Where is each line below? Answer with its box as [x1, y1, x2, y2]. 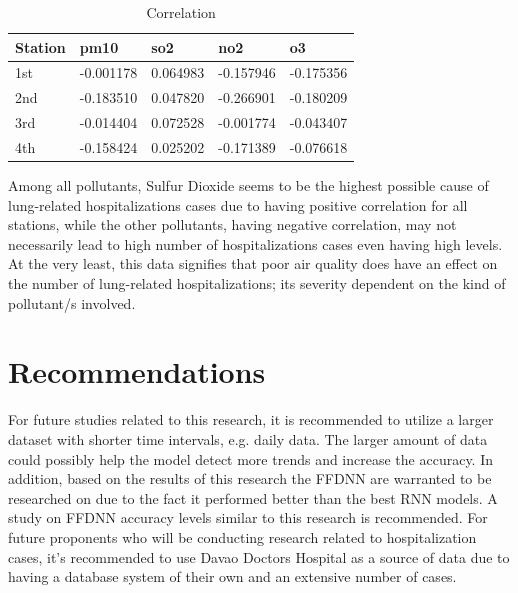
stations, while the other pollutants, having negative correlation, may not [8, 214, 457, 235]
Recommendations [8, 351, 266, 392]
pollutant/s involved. [8, 292, 136, 313]
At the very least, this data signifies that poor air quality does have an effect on [8, 253, 498, 274]
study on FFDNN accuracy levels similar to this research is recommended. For [8, 507, 488, 528]
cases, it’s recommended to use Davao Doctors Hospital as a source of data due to [8, 546, 510, 567]
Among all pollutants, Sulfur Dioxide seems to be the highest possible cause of [8, 175, 489, 196]
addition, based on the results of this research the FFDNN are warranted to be [8, 468, 492, 489]
